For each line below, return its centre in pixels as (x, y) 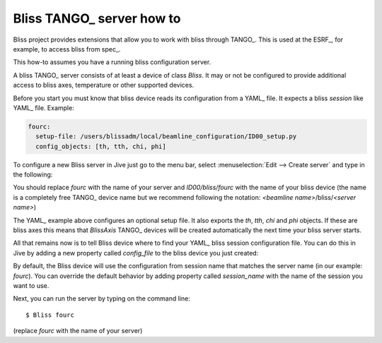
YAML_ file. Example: (44, 108)
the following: (33, 175)
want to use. (31, 285)
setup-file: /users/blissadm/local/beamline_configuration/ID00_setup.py (166, 137)
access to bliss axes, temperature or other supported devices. (104, 85)
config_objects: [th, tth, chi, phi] (101, 146)
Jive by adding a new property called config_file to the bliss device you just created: (136, 253)
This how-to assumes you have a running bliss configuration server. (112, 62)
